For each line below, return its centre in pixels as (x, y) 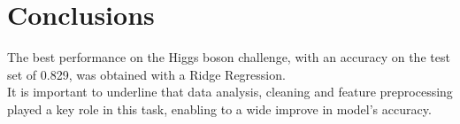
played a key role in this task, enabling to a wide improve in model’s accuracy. (219, 108)
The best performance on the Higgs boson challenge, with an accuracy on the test (229, 57)
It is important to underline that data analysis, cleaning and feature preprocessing (230, 92)
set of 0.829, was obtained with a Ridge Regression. (146, 74)
